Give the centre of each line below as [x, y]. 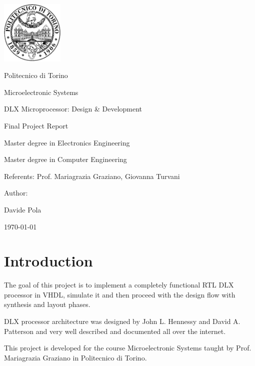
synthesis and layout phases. [47, 304]
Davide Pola [23, 209]
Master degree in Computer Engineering [65, 159]
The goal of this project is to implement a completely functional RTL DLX [119, 285]
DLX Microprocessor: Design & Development [73, 109]
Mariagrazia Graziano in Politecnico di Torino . [75, 357]
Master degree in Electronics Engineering [67, 142]
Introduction [48, 261]
